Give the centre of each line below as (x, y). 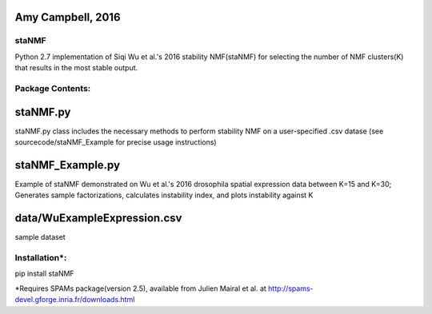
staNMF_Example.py (67, 165)
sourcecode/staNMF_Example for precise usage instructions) (116, 142)
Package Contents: (53, 88)
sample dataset (40, 237)
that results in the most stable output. (76, 68)
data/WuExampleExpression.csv (98, 219)
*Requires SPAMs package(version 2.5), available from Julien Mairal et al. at (141, 288)
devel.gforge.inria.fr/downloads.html (75, 300)
